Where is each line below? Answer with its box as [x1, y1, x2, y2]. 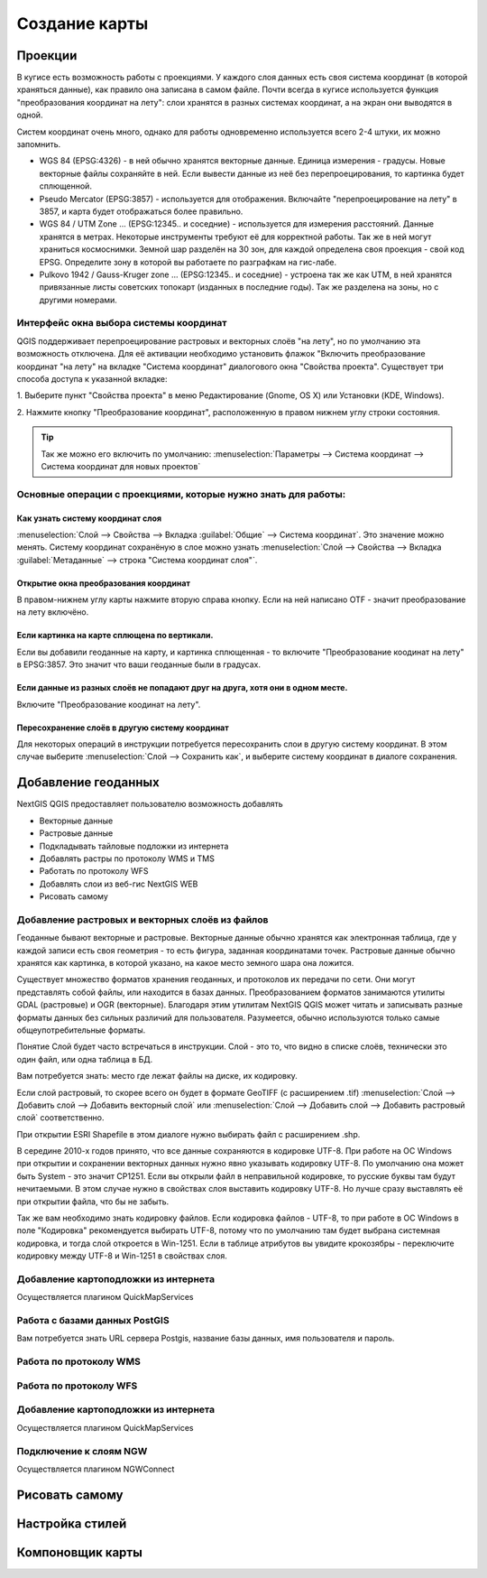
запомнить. [16, 139, 61, 150]
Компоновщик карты [16, 1545, 143, 1560]
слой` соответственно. [16, 1112, 105, 1123]
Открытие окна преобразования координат [16, 578, 191, 589]
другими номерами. [39, 294, 117, 305]
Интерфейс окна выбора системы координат [16, 317, 227, 330]
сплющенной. [39, 181, 92, 191]
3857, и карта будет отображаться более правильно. [39, 206, 243, 217]
